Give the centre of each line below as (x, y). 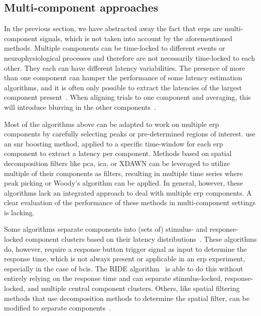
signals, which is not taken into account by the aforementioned (136, 38)
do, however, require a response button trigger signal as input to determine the (125, 249)
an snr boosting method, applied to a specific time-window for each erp (114, 143)
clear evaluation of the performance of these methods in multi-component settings (130, 202)
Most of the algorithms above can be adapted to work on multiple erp (112, 124)
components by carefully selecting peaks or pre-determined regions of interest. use (130, 134)
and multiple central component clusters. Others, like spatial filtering (134, 288)
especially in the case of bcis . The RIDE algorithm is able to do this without (124, 268)
